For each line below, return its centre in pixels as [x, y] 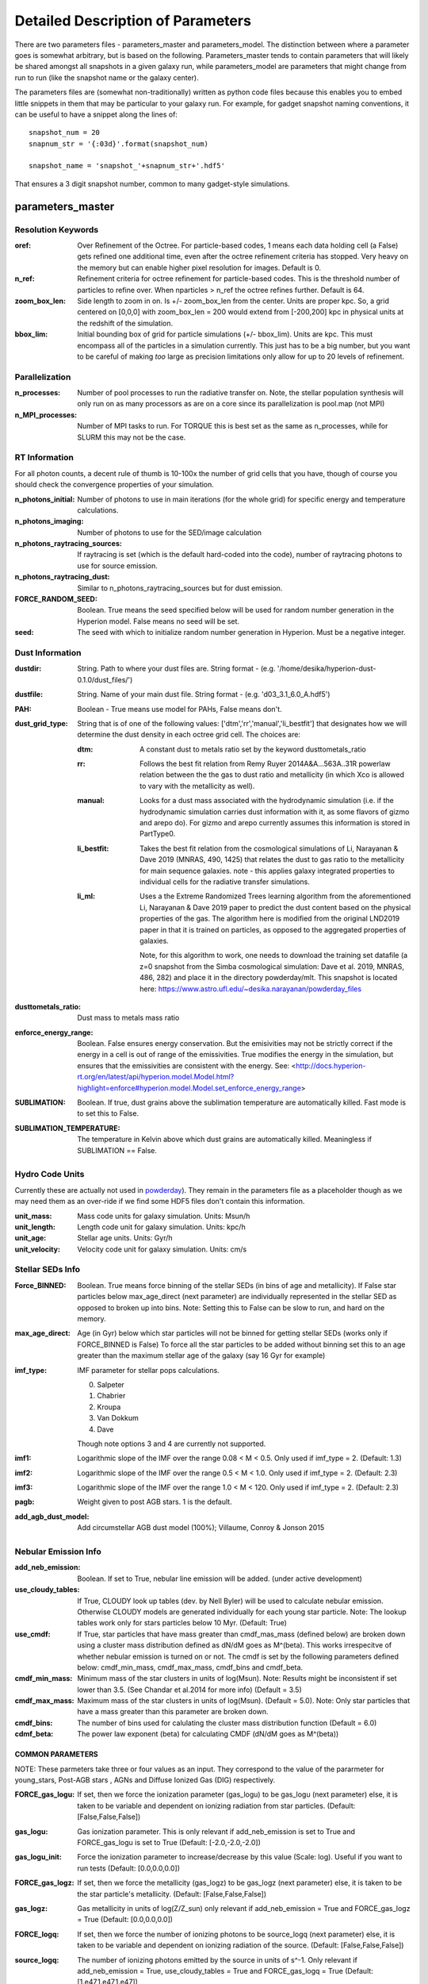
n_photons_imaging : [49, 521]
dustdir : [28, 669]
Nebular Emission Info [58, 1551]
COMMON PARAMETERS [56, 1755]
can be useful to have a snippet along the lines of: [96, 114]
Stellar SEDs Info [48, 1270]
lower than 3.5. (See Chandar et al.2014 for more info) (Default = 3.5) [189, 1690]
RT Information [44, 458]
